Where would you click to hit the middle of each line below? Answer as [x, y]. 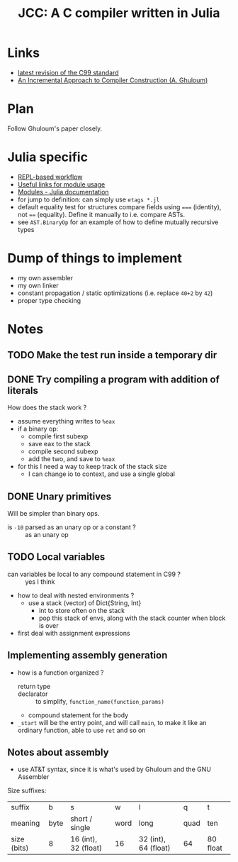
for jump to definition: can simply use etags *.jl [89, 199]
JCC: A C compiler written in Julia [119, 13]
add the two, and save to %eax [72, 459]
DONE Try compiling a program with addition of [113, 379]
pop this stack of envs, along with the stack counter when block [132, 618]
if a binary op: [38, 429]
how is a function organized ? [61, 673]
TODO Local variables [56, 557]
